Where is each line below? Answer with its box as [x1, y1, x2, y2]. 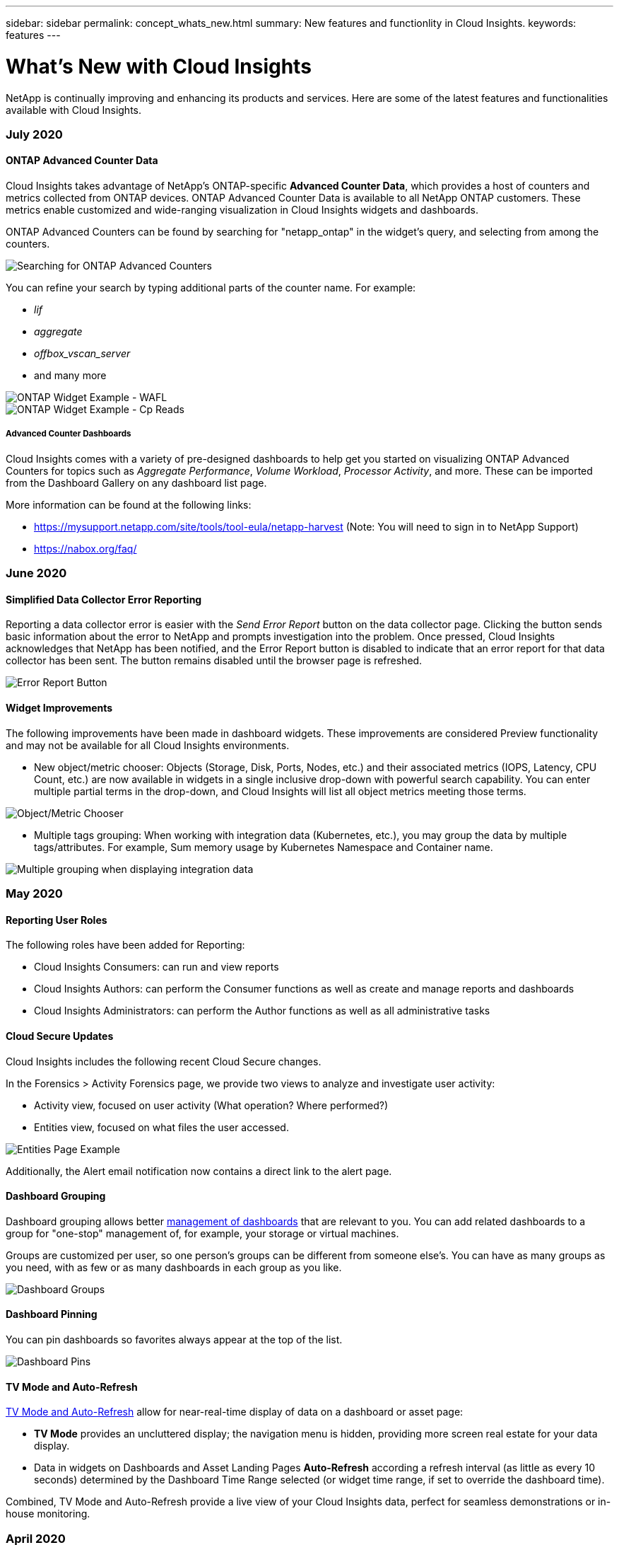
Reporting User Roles [6, 913, 107, 926]
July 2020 [6, 127, 63, 141]
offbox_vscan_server [34, 347, 131, 360]
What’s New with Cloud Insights [6, 54, 312, 79]
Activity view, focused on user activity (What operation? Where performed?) [34, 1099, 389, 1111]
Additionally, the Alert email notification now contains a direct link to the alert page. [6, 1164, 392, 1177]
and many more [34, 369, 107, 382]
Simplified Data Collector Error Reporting [6, 593, 202, 606]
